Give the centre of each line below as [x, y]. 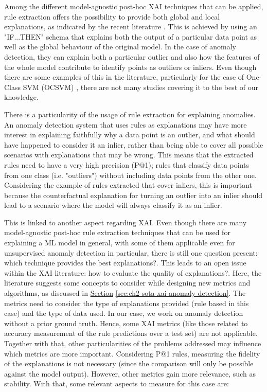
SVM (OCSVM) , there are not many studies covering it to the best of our [141, 87]
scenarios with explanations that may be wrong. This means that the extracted [129, 155]
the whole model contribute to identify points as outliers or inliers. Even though [130, 67]
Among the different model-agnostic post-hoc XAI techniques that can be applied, [134, 6]
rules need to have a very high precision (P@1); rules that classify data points [127, 164]
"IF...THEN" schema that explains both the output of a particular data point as [131, 36]
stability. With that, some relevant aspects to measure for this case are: [117, 384]
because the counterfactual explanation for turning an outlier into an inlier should [133, 195]
